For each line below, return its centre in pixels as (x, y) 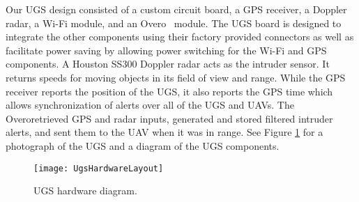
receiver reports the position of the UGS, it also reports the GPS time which (169, 91)
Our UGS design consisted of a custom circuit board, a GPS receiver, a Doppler (176, 9)
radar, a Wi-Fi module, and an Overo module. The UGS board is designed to (174, 23)
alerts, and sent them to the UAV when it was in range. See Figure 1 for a (165, 132)
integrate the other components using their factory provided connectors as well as (180, 37)
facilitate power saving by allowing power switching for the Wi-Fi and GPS (166, 50)
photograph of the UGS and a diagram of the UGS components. (143, 145)
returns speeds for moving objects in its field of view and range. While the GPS (176, 77)
